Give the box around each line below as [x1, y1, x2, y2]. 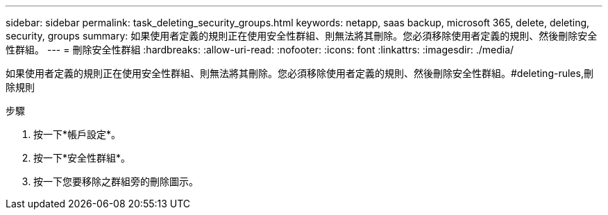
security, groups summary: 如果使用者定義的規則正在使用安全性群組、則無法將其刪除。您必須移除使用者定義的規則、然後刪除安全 [6, 30, 598, 42]
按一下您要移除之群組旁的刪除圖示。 [33, 175, 199, 187]
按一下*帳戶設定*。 [33, 128, 121, 140]
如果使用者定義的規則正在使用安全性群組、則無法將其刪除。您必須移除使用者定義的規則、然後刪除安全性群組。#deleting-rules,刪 [6, 67, 593, 79]
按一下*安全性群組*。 [33, 152, 131, 164]
